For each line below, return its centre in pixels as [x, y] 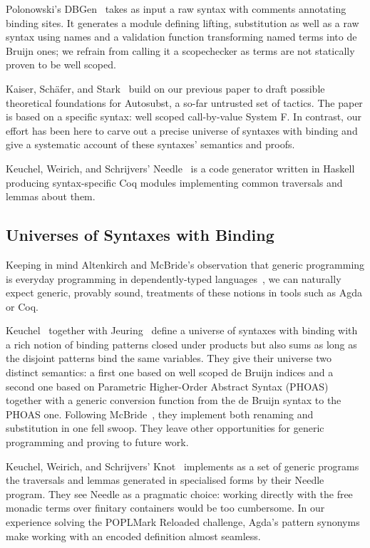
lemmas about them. [51, 196]
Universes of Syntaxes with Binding [140, 235]
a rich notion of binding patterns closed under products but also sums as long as [181, 344]
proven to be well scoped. [61, 64]
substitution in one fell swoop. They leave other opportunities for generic [165, 428]
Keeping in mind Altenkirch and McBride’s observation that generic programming [185, 264]
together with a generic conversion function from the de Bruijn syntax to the [174, 400]
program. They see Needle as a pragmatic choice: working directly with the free [179, 493]
